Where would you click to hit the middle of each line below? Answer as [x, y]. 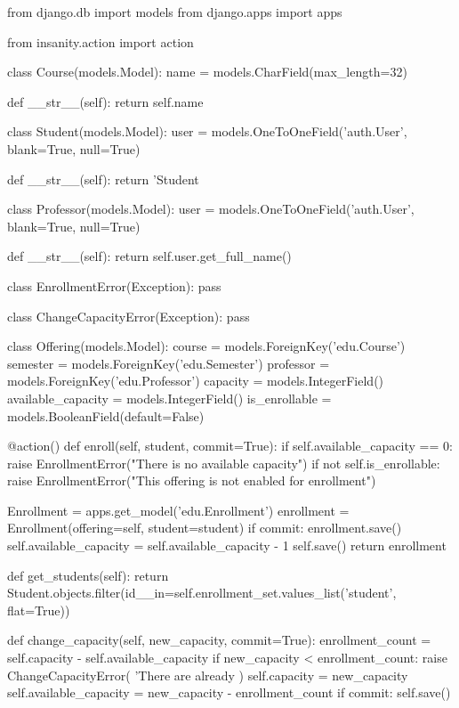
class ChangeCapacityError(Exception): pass [129, 316]
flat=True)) [39, 610]
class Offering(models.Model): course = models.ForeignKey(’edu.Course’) [206, 346]
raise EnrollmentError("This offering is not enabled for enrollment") [192, 480]
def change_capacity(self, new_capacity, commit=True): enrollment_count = [219, 640]
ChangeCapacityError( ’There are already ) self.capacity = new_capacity [208, 675]
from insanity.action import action [101, 41]
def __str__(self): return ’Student [103, 179]
